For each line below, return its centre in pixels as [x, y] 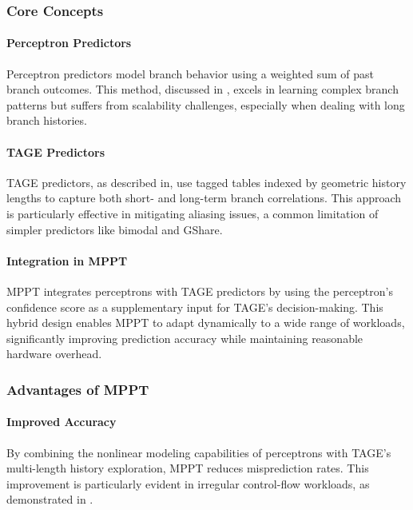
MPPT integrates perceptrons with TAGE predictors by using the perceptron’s [200, 291]
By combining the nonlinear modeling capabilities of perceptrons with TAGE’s [199, 452]
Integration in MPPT [67, 260]
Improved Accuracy [62, 422]
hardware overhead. [54, 354]
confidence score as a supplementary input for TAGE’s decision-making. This [195, 307]
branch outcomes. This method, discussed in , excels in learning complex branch [203, 89]
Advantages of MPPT [78, 389]
